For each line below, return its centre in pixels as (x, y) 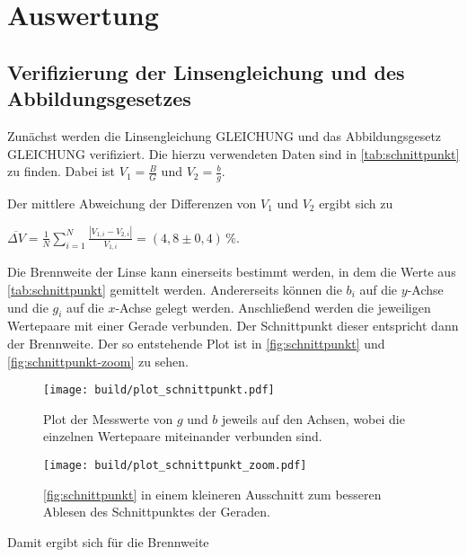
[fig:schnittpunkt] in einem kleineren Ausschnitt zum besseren (212, 494)
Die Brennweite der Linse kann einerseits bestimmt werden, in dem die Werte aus (232, 272)
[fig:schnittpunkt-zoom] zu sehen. (98, 361)
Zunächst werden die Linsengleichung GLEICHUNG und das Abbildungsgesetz (225, 135)
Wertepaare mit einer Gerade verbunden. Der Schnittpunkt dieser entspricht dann (233, 326)
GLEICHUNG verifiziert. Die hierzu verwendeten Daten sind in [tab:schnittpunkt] (233, 153)
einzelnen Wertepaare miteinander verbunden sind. (183, 436)
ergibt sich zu (356, 203)
